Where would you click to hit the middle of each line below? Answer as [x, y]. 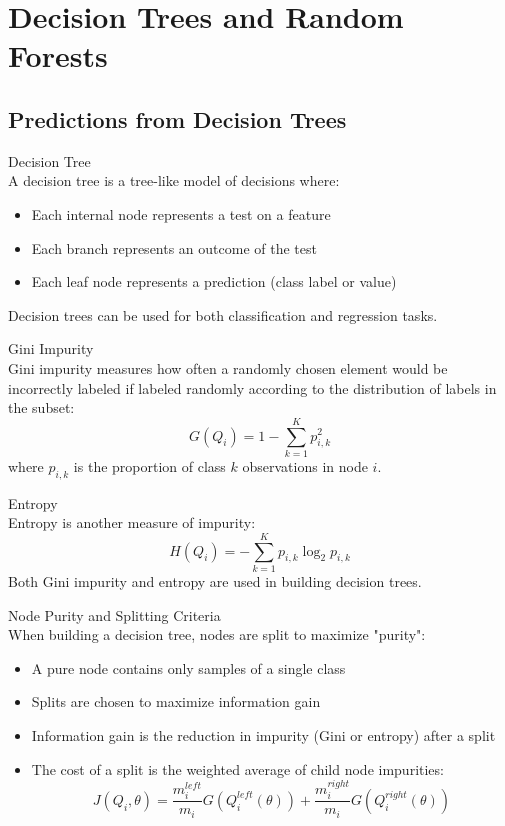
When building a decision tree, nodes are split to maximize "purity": [217, 634]
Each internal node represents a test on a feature [181, 213]
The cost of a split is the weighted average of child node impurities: [237, 768]
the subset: [41, 407]
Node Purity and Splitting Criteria [114, 614]
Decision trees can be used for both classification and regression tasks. [223, 314]
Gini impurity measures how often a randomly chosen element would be [228, 367]
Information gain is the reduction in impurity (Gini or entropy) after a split [263, 734]
